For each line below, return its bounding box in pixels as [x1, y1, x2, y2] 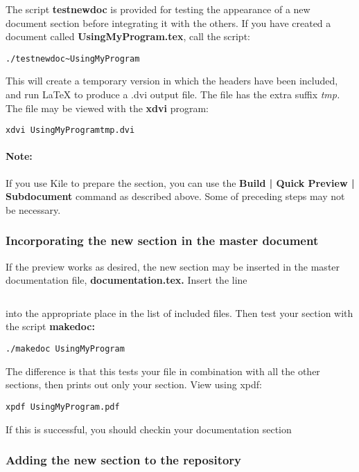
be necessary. [6, 202, 61, 217]
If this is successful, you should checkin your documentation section [6, 421, 292, 436]
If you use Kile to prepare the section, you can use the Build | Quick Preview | [6, 175, 355, 190]
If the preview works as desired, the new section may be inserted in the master [6, 259, 340, 273]
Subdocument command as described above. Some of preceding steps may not [6, 189, 345, 203]
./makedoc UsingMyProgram [6, 344, 125, 354]
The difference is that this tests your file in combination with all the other [6, 363, 320, 378]
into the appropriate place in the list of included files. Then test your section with [6, 305, 353, 320]
